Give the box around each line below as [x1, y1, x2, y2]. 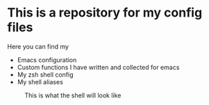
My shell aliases [17, 77, 64, 86]
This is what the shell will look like [24, 91, 122, 99]
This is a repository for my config [7, 5, 203, 21]
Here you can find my [7, 42, 69, 50]
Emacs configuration [17, 55, 77, 64]
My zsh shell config [17, 70, 74, 79]
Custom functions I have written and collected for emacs [17, 63, 180, 71]
